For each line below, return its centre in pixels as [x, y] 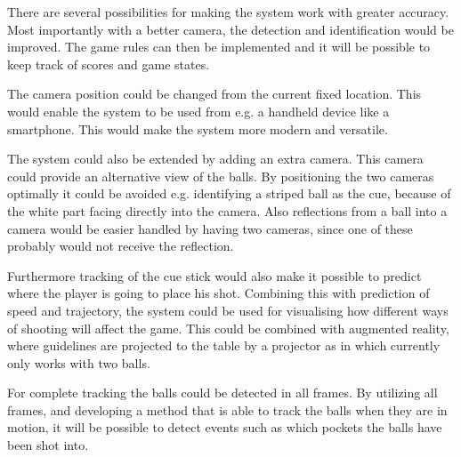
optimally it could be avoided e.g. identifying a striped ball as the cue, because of [229, 193]
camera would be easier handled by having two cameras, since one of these [210, 228]
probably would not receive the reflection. [121, 246]
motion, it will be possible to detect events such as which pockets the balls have [225, 427]
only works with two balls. [79, 362]
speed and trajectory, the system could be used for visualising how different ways [228, 310]
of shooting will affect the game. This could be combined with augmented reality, [228, 328]
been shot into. [48, 445]
